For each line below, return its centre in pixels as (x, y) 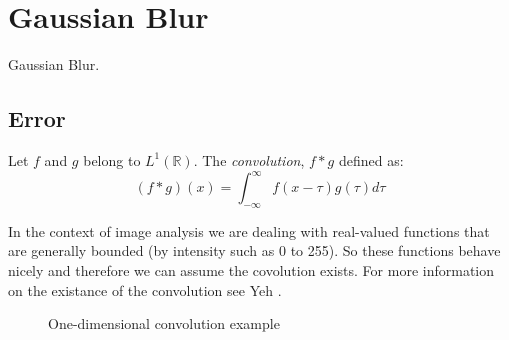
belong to (112, 159)
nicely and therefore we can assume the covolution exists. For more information (251, 270)
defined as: (371, 159)
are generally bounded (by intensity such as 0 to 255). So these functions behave (254, 250)
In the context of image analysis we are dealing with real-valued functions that (249, 230)
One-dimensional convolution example (164, 323)
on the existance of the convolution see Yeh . (145, 289)
